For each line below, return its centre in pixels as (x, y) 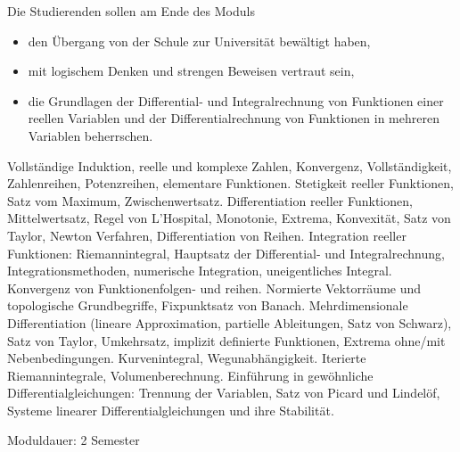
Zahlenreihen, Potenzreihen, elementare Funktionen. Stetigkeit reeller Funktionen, (230, 183)
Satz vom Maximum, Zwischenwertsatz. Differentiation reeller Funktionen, (210, 200)
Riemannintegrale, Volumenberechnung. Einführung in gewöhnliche (190, 375)
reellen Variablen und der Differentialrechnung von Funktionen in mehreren (234, 118)
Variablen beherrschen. (90, 135)
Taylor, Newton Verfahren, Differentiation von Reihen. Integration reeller (207, 235)
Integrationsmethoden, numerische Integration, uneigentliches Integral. (200, 271)
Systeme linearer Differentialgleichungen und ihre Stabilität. (171, 410)
